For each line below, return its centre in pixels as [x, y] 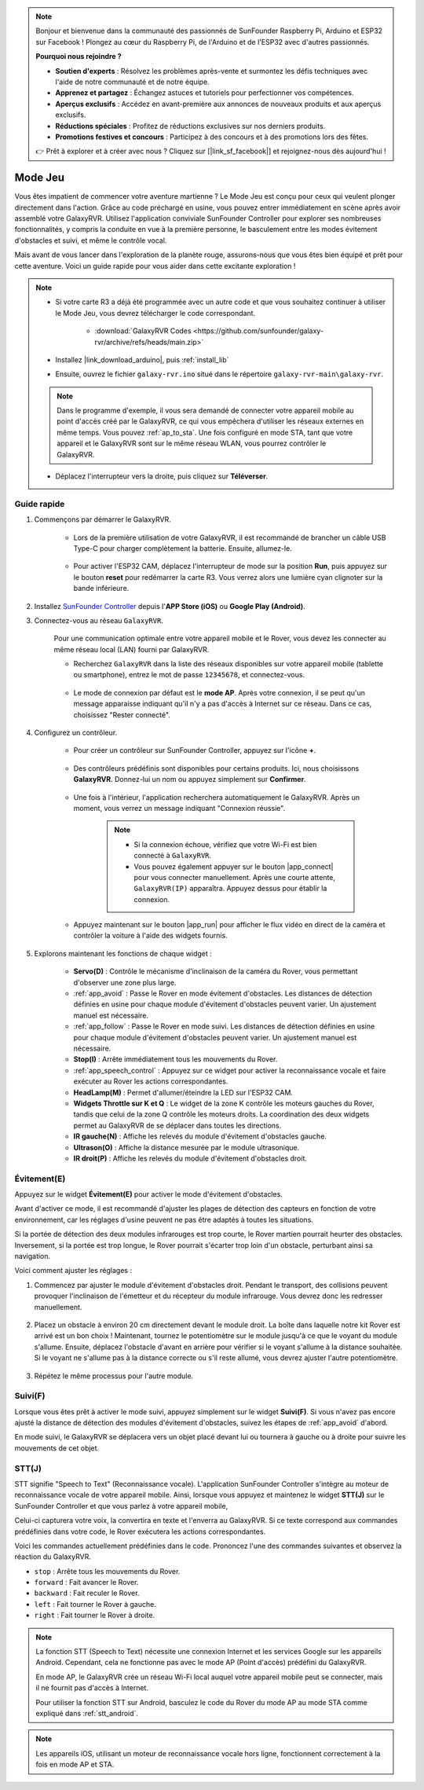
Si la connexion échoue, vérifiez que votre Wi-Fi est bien [225, 844]
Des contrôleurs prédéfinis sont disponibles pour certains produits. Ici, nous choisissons [216, 768]
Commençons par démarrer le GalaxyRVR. [103, 519]
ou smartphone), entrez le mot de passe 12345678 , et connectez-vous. [189, 675]
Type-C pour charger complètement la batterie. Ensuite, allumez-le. [183, 548]
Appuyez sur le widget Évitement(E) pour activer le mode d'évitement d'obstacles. [148, 1194]
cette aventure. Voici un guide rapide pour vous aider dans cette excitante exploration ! [155, 266]
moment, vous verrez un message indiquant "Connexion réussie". [179, 808]
